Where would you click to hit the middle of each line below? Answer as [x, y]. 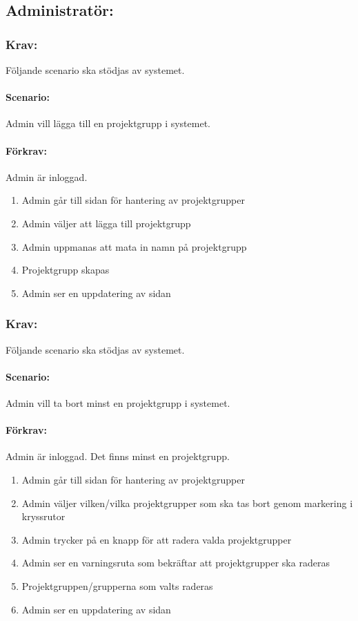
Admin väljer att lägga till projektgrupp [106, 223]
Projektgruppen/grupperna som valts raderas [117, 585]
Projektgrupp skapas [66, 270]
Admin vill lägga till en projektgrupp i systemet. [108, 123]
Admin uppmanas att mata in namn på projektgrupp [134, 246]
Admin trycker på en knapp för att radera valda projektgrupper [157, 539]
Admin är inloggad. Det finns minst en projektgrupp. [118, 456]
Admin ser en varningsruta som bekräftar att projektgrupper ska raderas [176, 563]
